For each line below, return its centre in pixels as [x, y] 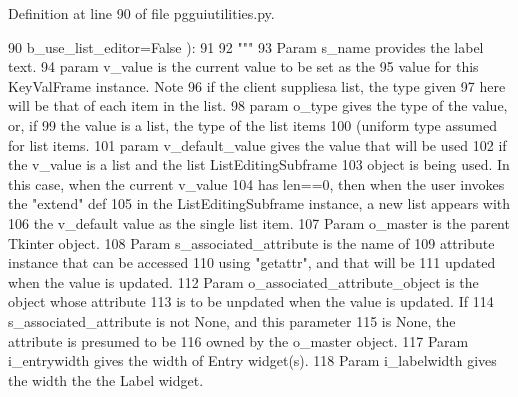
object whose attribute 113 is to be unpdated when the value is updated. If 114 [251, 301]
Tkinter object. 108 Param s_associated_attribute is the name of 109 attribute [251, 242]
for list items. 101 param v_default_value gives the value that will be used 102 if [257, 144]
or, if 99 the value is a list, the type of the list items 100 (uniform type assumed [252, 124]
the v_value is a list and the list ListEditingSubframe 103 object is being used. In [259, 164]
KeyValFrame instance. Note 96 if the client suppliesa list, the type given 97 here [257, 85]
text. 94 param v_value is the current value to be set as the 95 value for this [243, 66]
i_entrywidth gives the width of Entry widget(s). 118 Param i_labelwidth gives [252, 360]
